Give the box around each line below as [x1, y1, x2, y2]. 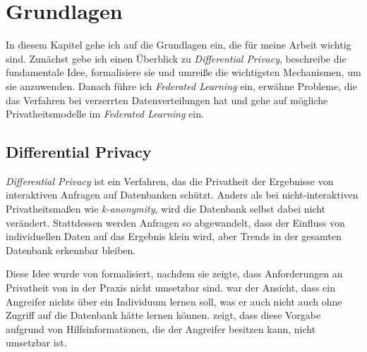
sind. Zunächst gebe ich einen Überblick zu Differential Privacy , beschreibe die [6, 51, 347, 65]
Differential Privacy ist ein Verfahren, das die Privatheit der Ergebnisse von [6, 173, 334, 188]
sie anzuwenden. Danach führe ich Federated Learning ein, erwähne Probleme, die [6, 78, 357, 93]
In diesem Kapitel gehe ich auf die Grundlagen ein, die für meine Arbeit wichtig [6, 37, 351, 52]
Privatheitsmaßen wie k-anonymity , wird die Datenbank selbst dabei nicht [6, 201, 326, 216]
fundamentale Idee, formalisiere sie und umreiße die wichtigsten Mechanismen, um [6, 65, 361, 80]
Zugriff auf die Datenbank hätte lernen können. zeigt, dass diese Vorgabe [6, 308, 321, 322]
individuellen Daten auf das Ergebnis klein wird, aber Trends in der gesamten [6, 229, 342, 244]
